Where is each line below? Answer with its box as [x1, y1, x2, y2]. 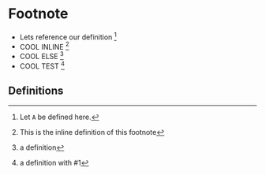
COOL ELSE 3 [19, 50, 65, 61]
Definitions [8, 84, 64, 97]
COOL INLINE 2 [19, 40, 69, 51]
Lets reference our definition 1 [19, 31, 117, 42]
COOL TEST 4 [19, 60, 65, 71]
